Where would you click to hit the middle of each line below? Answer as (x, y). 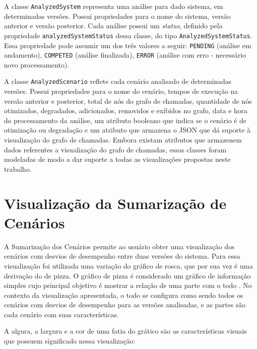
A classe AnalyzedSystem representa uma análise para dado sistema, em (114, 6)
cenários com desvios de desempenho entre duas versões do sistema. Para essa (122, 256)
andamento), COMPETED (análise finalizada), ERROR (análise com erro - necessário (125, 55)
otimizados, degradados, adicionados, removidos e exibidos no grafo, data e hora (126, 110)
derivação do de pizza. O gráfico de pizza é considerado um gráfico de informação (128, 275)
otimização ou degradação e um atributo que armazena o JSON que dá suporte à (127, 130)
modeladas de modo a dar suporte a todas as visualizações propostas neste (117, 159)
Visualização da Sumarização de (115, 203)
